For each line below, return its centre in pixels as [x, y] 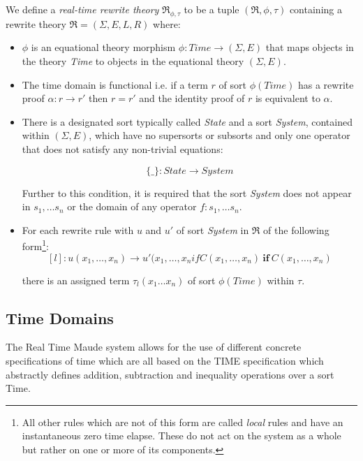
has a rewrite [326, 84]
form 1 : [35, 245]
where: [167, 23]
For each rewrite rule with [78, 229]
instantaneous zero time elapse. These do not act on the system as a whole [181, 436]
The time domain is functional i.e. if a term [115, 84]
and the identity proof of [192, 98]
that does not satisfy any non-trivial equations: [123, 148]
